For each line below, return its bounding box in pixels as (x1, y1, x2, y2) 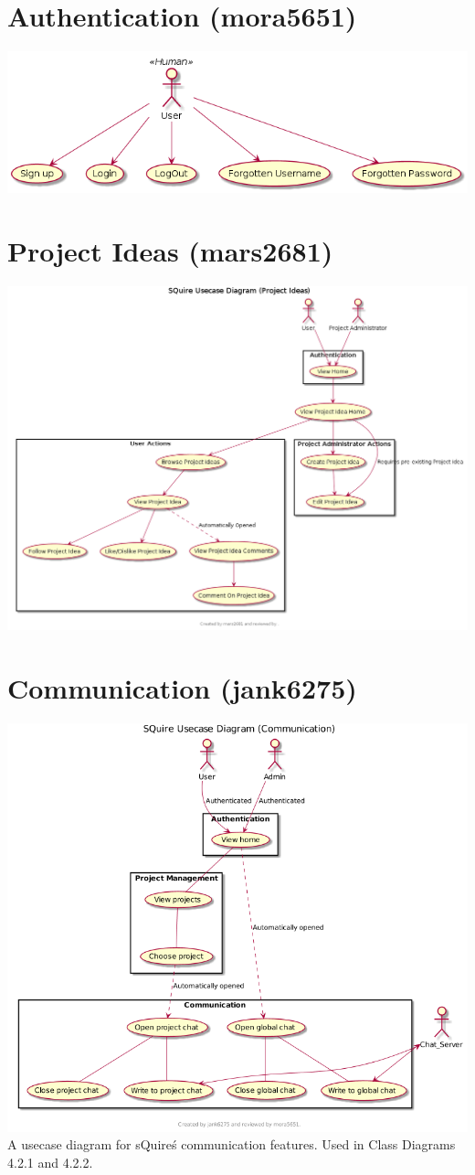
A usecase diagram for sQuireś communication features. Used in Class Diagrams (7, 1135, 456, 1154)
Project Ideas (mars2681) (7, 231, 333, 269)
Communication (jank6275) (7, 668, 357, 706)
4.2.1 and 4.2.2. (7, 1152, 93, 1171)
